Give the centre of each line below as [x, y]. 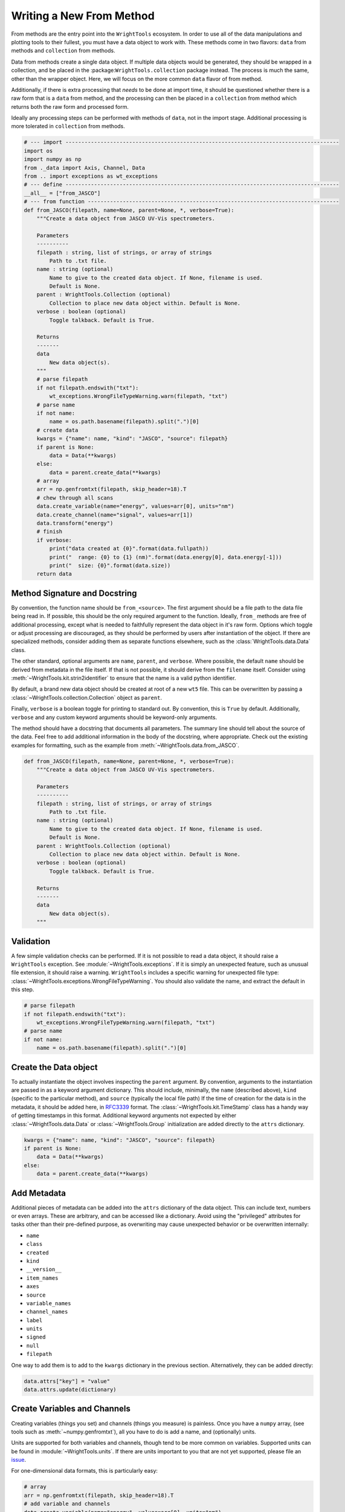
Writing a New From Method [83, 16]
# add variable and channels [67, 1504]
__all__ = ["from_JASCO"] [62, 193]
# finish [50, 532]
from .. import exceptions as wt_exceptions [91, 176]
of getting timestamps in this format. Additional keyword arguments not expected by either [124, 1115]
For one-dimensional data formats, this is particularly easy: [85, 1471]
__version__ [44, 1269]
